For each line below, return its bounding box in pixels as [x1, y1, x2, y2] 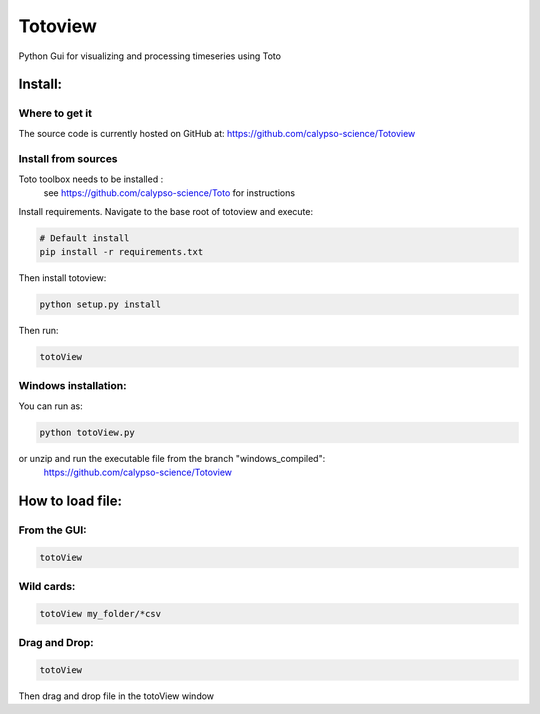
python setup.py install [39, 298, 162, 310]
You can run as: [18, 400, 84, 412]
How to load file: [18, 492, 123, 509]
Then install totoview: [18, 271, 107, 284]
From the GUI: [18, 523, 87, 537]
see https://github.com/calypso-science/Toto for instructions [43, 187, 295, 199]
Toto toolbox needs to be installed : [18, 173, 164, 185]
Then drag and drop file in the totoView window [18, 690, 215, 702]
